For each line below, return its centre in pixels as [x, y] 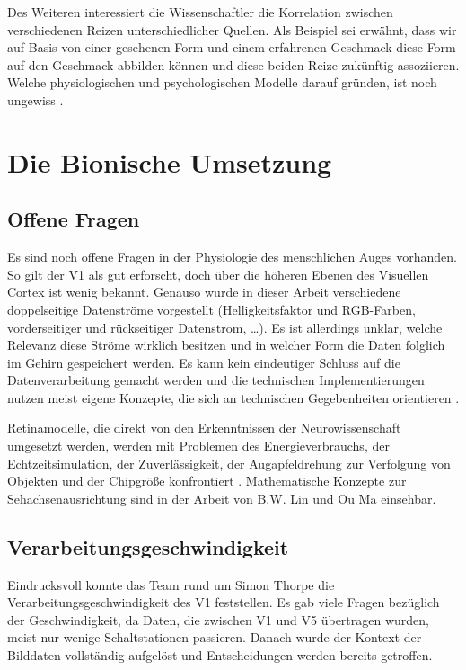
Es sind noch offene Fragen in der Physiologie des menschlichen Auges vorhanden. [232, 257]
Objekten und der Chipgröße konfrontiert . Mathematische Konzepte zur [207, 481]
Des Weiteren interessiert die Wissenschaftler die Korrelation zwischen [200, 12]
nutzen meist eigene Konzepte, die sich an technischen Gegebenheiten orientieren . [233, 397]
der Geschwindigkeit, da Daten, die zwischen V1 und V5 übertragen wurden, [219, 619]
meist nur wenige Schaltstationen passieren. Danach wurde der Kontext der [215, 637]
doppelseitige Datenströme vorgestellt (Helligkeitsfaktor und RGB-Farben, [211, 309]
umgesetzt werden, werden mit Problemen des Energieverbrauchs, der [198, 446]
